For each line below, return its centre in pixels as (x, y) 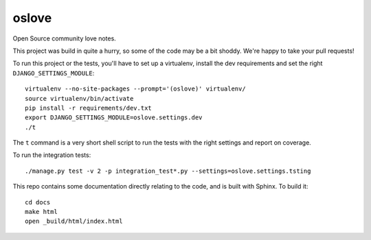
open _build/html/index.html (74, 221)
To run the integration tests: (52, 155)
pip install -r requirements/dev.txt (89, 108)
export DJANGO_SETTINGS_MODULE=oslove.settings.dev (114, 118)
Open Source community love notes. (64, 38)
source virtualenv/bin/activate (79, 98)
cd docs (38, 202)
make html (41, 212)
